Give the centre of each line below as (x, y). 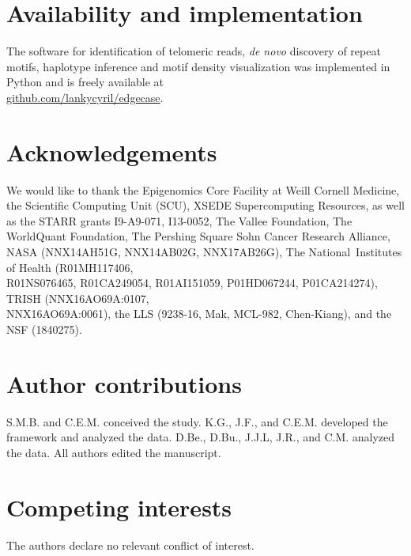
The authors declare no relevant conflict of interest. (130, 545)
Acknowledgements (112, 151)
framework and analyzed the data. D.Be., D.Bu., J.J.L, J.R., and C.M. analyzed (201, 437)
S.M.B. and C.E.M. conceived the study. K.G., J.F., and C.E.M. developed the (197, 421)
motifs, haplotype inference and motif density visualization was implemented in (198, 66)
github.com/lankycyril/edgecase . (85, 97)
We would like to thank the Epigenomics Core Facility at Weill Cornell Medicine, (203, 189)
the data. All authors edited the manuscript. (114, 452)
